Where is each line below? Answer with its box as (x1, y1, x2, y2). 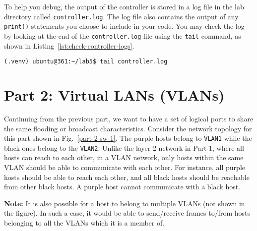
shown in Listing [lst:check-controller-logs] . (4, 40, 134, 51)
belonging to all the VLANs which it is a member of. (4, 218, 165, 228)
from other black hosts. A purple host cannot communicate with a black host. (4, 181, 241, 192)
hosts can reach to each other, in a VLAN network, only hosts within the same (4, 152, 244, 163)
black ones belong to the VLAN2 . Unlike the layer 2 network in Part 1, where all (4, 142, 244, 153)
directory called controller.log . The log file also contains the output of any (4, 11, 239, 21)
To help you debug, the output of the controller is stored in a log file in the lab (4, 1, 244, 11)
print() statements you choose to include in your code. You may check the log (4, 21, 245, 31)
